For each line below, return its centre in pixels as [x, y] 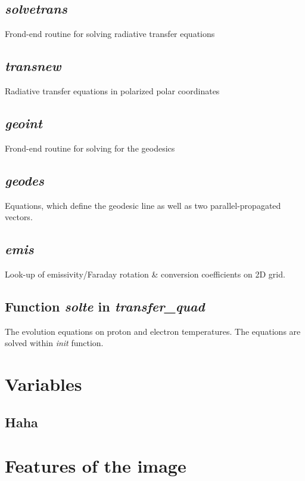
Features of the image [96, 466]
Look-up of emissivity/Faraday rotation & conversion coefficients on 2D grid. [145, 274]
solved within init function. [54, 343]
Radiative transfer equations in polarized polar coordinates [112, 91]
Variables [43, 384]
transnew [33, 66]
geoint [24, 123]
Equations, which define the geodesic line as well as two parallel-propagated [143, 205]
